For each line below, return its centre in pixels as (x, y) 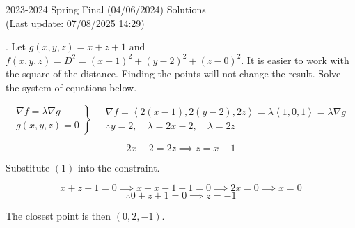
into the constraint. (119, 167)
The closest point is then (58, 216)
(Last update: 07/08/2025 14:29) (75, 23)
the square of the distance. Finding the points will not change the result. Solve (173, 74)
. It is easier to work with (295, 60)
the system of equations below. (71, 87)
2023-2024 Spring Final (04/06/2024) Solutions (106, 9)
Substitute (28, 167)
